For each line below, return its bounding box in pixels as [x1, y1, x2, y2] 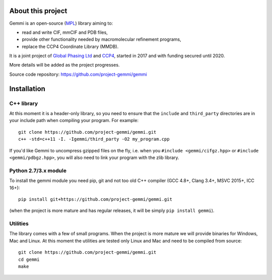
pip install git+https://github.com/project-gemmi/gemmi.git [18, 196, 172, 202]
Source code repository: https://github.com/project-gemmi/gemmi [9, 71, 147, 77]
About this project [9, 7, 67, 15]
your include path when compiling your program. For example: [9, 118, 139, 124]
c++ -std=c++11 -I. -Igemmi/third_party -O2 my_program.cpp [18, 136, 170, 142]
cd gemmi [18, 256, 40, 262]
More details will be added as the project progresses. [9, 62, 120, 68]
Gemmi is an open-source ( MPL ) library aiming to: [9, 20, 113, 26]
